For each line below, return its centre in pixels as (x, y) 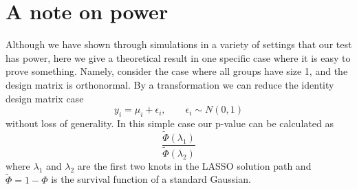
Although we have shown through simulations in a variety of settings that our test (179, 44)
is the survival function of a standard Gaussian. (151, 179)
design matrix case (45, 98)
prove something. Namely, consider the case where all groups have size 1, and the (177, 71)
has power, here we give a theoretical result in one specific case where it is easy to (178, 57)
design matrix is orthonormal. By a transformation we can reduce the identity (170, 84)
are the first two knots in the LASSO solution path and (194, 165)
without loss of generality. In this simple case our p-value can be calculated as (170, 123)
